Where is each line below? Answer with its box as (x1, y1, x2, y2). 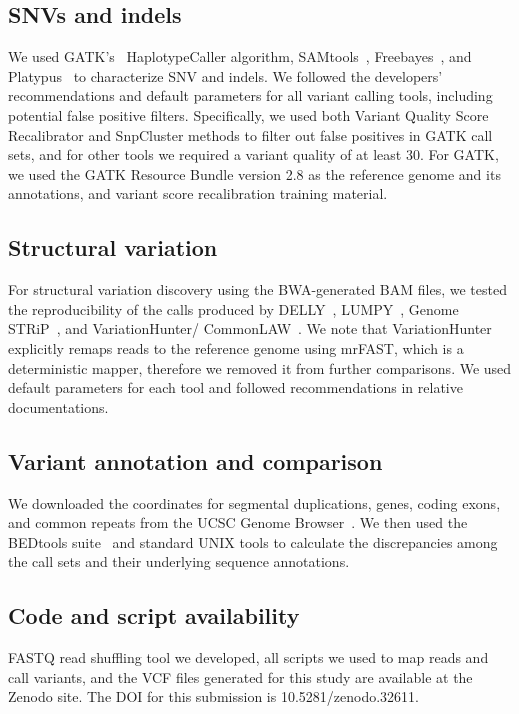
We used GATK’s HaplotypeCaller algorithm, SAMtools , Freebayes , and (8, 46, 472, 67)
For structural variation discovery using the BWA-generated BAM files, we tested (8, 279, 507, 300)
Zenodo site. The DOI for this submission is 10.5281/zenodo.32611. (8, 686, 419, 707)
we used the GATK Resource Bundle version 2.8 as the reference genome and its (8, 163, 501, 184)
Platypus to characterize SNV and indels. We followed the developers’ (8, 65, 443, 86)
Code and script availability (8, 600, 300, 631)
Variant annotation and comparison (8, 445, 383, 476)
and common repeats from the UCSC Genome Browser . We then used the (8, 512, 468, 533)
